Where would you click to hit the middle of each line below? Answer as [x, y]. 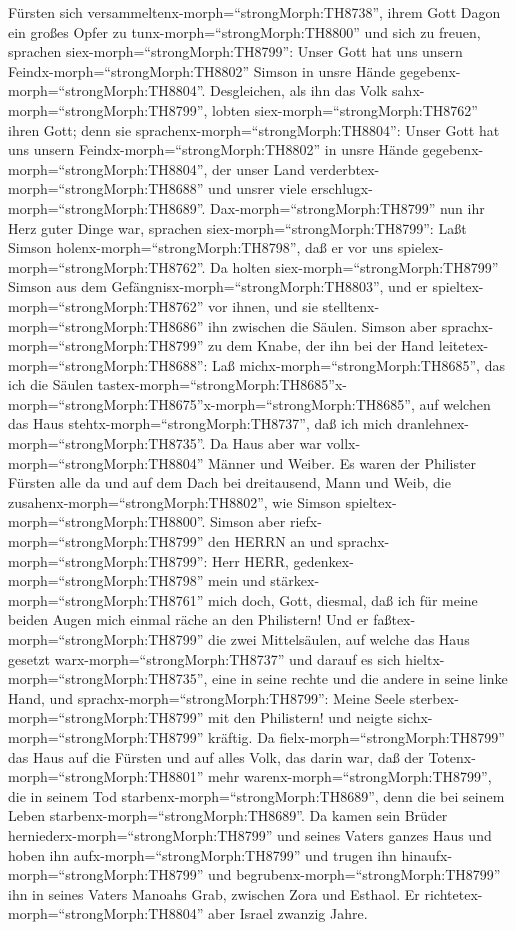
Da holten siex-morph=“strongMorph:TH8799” [354, 266]
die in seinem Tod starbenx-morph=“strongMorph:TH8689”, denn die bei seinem [256, 795]
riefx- [305, 521]
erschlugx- [342, 188]
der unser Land [258, 168]
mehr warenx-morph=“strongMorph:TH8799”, [350, 776]
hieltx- [425, 658]
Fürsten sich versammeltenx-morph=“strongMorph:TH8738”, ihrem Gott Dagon [254, 12]
